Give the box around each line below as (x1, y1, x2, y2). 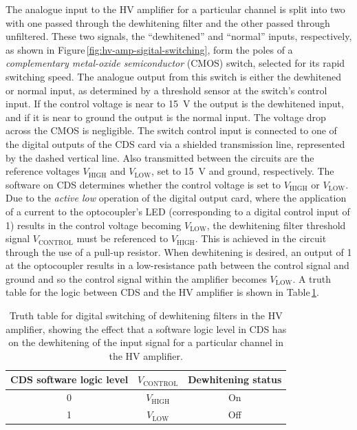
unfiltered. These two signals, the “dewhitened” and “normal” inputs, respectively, (6, 29, 352, 43)
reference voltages (6, 164, 80, 178)
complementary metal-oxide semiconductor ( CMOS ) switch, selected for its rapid (6, 56, 345, 70)
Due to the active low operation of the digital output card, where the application (6, 191, 347, 205)
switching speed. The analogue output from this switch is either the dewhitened (6, 69, 342, 83)
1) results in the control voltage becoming (6, 217, 182, 232)
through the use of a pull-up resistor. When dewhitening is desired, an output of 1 (6, 244, 352, 259)
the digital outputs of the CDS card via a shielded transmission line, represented (6, 136, 345, 151)
